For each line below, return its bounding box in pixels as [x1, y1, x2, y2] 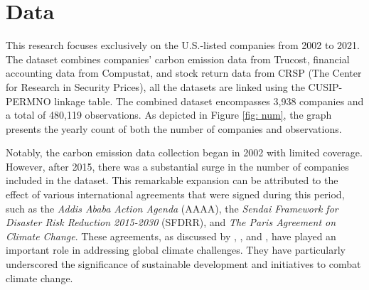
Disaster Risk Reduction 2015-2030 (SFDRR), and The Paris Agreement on [6, 215, 336, 230]
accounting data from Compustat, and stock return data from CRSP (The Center [6, 65, 362, 80]
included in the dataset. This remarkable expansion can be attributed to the [6, 173, 338, 188]
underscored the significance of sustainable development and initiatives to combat [6, 257, 361, 272]
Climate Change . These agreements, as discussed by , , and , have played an [6, 228, 336, 243]
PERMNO [6, 93, 51, 108]
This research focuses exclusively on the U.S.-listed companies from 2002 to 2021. [6, 38, 360, 53]
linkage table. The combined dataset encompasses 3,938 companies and [54, 93, 364, 108]
